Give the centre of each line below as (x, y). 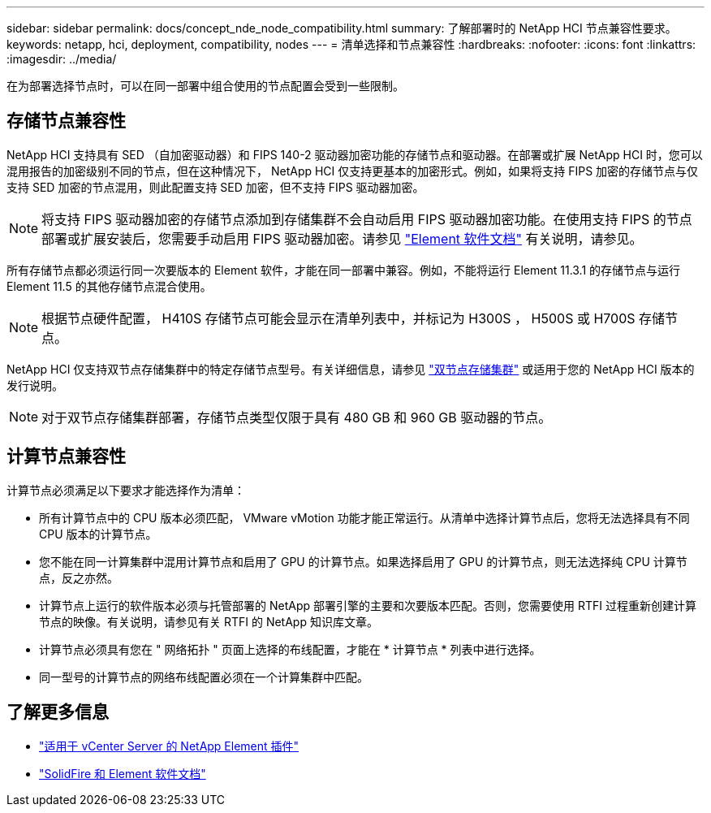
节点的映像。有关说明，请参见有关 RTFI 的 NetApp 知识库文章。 (209, 621)
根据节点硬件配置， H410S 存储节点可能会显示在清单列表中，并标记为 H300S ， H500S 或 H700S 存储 (353, 318)
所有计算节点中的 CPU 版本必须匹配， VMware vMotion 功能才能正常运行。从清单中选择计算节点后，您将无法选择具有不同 (364, 517)
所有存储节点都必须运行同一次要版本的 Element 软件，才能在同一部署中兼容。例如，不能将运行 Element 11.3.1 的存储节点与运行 (344, 270)
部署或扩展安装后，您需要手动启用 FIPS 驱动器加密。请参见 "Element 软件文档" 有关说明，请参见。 (342, 238)
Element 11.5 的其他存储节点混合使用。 (109, 286)
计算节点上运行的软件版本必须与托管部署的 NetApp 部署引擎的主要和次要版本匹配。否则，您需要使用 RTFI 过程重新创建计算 (368, 605)
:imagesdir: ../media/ (62, 59)
